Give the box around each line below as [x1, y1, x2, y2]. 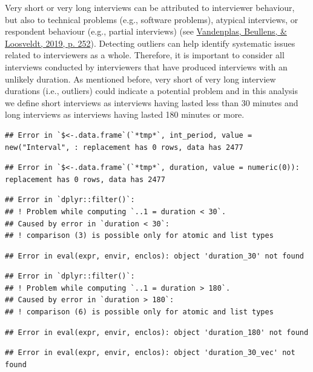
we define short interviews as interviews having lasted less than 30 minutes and [5, 96, 298, 109]
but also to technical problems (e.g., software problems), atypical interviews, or [5, 13, 298, 25]
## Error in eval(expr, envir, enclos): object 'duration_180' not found [5, 328, 309, 337]
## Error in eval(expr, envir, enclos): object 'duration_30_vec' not [5, 348, 295, 357]
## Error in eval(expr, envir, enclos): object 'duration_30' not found [5, 251, 304, 260]
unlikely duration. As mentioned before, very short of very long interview [5, 72, 276, 85]
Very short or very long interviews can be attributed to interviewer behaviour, [5, 1, 295, 13]
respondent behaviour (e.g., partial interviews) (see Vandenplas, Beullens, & [5, 25, 287, 38]
